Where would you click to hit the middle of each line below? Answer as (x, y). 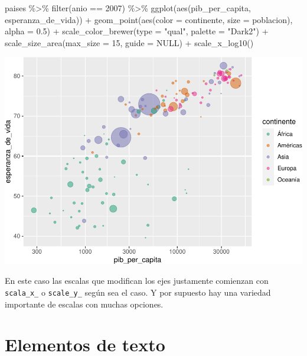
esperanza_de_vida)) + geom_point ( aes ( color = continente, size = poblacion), (149, 19)
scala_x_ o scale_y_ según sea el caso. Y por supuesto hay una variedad (138, 292)
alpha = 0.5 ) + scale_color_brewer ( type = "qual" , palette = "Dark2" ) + (137, 31)
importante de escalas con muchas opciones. (84, 304)
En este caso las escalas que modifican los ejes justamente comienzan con (137, 281)
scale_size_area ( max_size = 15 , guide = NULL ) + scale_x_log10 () (129, 42)
